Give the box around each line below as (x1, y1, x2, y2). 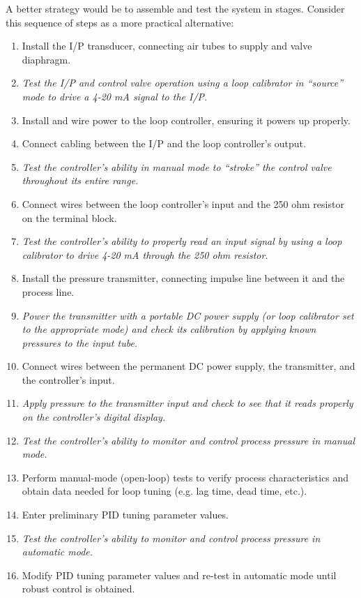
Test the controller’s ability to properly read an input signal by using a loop (22, 234, 342, 248)
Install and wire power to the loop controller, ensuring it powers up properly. (22, 112, 351, 127)
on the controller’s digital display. (22, 410, 166, 424)
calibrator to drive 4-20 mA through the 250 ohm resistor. (22, 247, 268, 262)
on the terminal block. (22, 210, 117, 225)
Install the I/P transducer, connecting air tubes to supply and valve (22, 38, 312, 53)
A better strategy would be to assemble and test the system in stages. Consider (6, 1, 345, 15)
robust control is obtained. (22, 581, 135, 596)
